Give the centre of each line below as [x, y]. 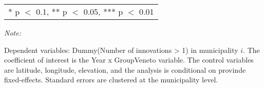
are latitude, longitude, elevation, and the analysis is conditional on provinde [125, 69]
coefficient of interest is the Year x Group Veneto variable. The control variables [129, 60]
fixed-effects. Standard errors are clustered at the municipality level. [111, 80]
